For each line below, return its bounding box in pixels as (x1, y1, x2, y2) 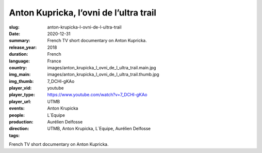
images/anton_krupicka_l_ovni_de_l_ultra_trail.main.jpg (47, 64, 156, 70)
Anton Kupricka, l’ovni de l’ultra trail (9, 7, 157, 18)
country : (9, 64, 27, 70)
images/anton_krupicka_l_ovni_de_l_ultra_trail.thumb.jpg (47, 72, 160, 77)
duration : (9, 51, 29, 57)
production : (9, 119, 33, 125)
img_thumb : (9, 78, 34, 84)
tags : (9, 132, 20, 138)
